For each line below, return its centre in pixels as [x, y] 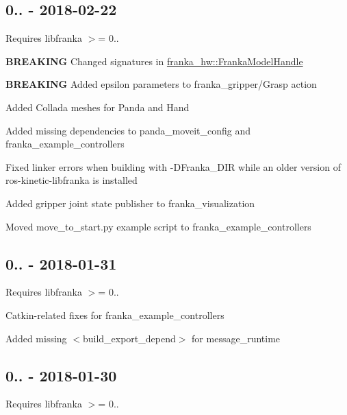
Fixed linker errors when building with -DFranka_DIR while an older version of [173, 166]
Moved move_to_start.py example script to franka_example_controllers [158, 226]
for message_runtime [236, 338]
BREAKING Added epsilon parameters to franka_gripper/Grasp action [161, 84]
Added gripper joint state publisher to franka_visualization [130, 203]
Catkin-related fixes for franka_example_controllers [115, 315]
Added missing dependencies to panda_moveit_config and [128, 130]
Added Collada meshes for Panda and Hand [98, 107]
